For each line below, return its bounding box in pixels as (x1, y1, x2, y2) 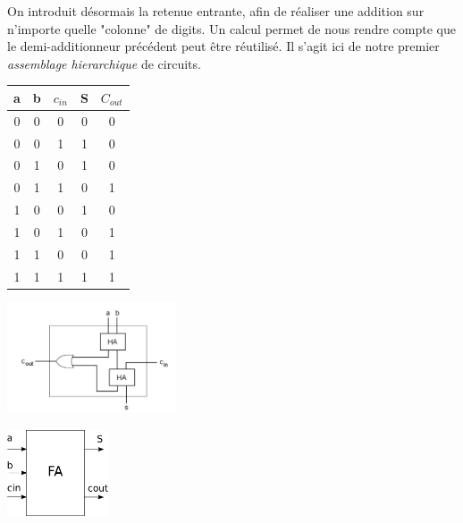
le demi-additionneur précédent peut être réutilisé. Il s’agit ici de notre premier (7, 37, 440, 55)
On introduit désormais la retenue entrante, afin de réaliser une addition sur (7, 2, 425, 20)
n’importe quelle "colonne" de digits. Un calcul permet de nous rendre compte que (7, 19, 456, 38)
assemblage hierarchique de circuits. (7, 54, 201, 72)
